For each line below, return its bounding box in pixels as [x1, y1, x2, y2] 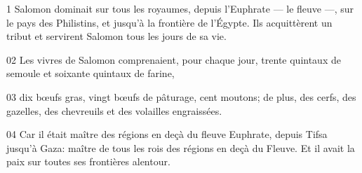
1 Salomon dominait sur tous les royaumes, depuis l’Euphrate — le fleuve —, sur [6, 1, 354, 15]
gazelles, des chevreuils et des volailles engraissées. [6, 103, 222, 118]
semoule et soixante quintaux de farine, [6, 66, 175, 81]
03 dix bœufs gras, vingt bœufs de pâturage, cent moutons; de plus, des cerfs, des [6, 89, 356, 104]
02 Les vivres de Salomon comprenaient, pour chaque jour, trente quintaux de [6, 52, 341, 67]
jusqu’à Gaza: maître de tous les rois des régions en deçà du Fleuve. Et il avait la [6, 140, 355, 155]
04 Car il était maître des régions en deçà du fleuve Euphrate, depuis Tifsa [6, 127, 328, 141]
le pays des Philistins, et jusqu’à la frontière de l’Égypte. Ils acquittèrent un [6, 15, 333, 29]
